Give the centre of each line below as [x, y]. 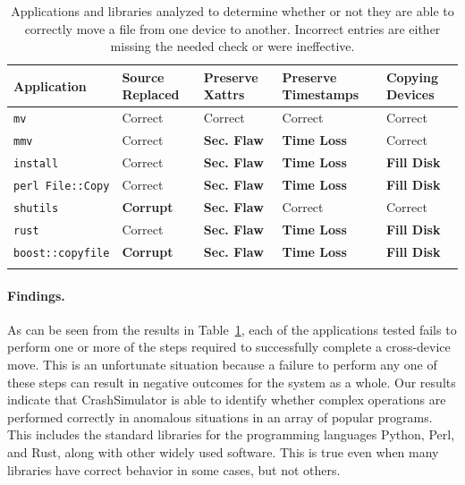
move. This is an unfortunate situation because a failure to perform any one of [222, 365]
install [36, 164]
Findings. [36, 295]
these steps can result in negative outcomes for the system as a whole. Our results [232, 382]
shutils [36, 208]
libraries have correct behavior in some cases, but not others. [174, 469]
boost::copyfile [62, 253]
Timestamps [321, 94]
